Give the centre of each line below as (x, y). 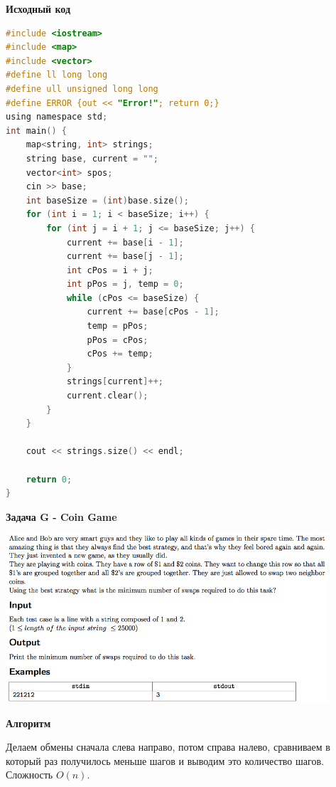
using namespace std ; (57, 117)
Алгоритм (28, 723)
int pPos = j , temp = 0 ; (125, 284)
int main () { (36, 131)
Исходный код (38, 9)
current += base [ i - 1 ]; (125, 242)
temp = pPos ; (118, 326)
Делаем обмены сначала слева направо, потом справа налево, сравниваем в (168, 747)
